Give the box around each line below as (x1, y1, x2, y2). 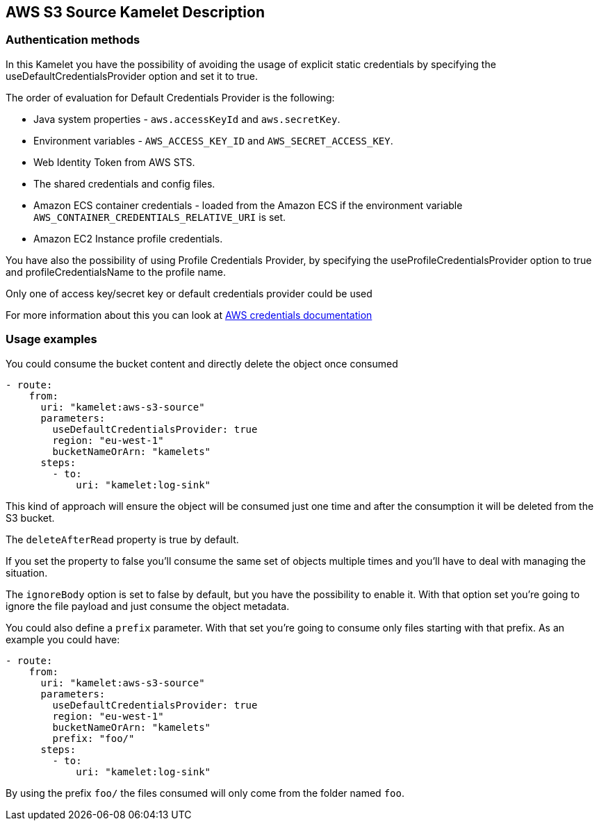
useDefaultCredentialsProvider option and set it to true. (6, 69, 258, 82)
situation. (6, 566, 48, 579)
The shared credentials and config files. (33, 177, 215, 190)
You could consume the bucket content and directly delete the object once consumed (6, 357, 398, 370)
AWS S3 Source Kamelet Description (6, 3, 265, 21)
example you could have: (6, 633, 120, 645)
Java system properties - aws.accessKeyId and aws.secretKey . (33, 113, 340, 125)
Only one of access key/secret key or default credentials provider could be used (6, 287, 372, 299)
